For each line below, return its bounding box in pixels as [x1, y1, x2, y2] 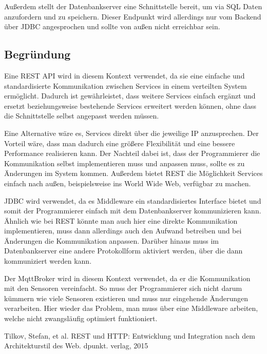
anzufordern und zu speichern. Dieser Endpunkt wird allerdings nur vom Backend [4, 11, 261, 22]
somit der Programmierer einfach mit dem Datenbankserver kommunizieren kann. [4, 205, 261, 216]
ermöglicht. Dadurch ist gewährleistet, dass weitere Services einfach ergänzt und [4, 90, 256, 101]
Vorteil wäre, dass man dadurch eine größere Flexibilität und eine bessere [4, 137, 235, 148]
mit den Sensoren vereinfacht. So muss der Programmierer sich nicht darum [4, 283, 242, 293]
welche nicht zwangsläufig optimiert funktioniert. [4, 313, 158, 324]
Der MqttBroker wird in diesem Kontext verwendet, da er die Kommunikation [4, 272, 251, 283]
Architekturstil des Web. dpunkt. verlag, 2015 [4, 340, 148, 351]
